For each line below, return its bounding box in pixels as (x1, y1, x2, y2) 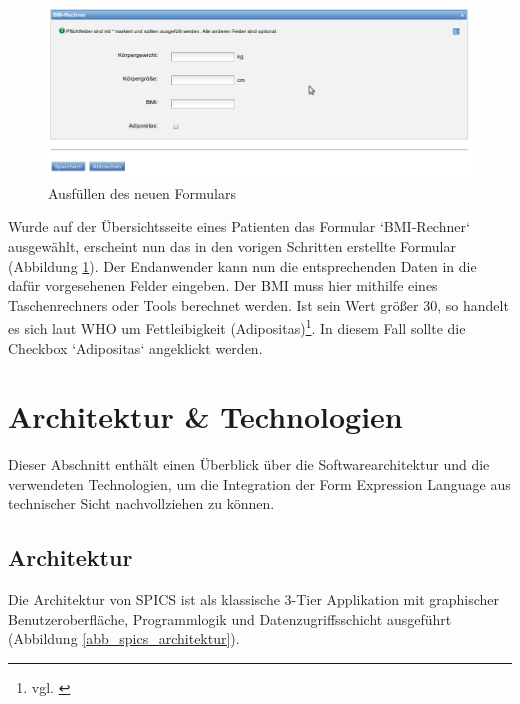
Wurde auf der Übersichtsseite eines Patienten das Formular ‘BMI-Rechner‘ (8, 216, 470, 237)
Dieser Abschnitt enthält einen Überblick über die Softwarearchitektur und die (8, 454, 490, 475)
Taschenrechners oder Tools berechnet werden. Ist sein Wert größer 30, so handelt (8, 294, 509, 315)
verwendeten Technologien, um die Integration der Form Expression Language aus (8, 473, 511, 494)
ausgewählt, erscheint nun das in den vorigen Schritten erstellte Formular (8, 235, 456, 256)
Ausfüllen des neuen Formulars (48, 182, 236, 203)
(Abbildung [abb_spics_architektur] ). (8, 628, 240, 649)
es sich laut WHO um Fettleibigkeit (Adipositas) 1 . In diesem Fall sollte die (8, 315, 466, 338)
